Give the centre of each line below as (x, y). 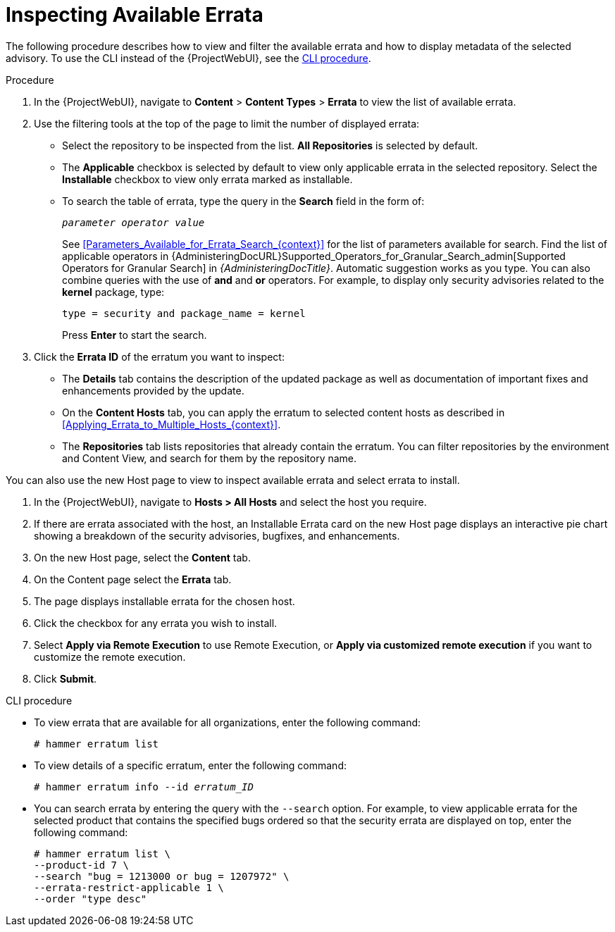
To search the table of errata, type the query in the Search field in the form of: (243, 201)
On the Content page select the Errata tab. (133, 579)
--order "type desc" (91, 899)
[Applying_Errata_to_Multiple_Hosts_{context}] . (172, 424)
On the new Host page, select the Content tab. (142, 557)
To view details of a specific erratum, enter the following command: (190, 765)
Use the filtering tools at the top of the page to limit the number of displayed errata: (227, 123)
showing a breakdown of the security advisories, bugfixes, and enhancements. (217, 535)
